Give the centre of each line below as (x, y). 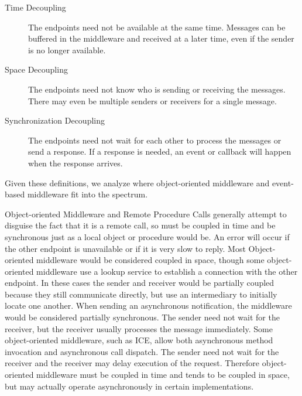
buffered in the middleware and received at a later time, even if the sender (161, 38)
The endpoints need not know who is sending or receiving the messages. (157, 89)
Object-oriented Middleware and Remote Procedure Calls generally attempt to (146, 214)
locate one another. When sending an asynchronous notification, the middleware (148, 305)
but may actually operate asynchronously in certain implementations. (129, 386)
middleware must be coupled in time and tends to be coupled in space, (163, 375)
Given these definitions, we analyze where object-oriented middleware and (137, 182)
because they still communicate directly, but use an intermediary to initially (141, 294)
